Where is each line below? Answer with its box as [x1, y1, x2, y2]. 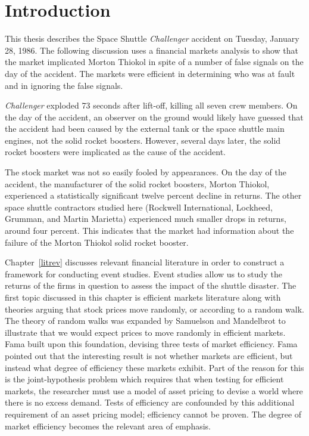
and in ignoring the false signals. [5, 79, 123, 91]
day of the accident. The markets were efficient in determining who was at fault [5, 67, 295, 79]
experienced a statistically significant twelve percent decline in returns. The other [5, 189, 302, 202]
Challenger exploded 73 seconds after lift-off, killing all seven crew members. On [5, 99, 298, 112]
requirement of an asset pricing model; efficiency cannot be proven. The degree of [5, 407, 302, 420]
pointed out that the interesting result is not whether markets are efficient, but [5, 349, 293, 361]
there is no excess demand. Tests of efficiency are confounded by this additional [5, 396, 295, 409]
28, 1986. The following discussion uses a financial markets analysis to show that [5, 44, 299, 56]
